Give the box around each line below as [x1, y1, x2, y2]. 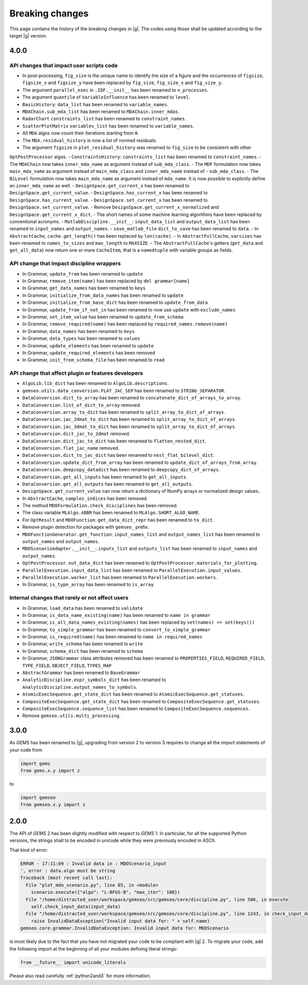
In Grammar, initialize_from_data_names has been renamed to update [22, 292, 184, 298]
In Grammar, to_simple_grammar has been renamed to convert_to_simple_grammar [22, 626, 210, 632]
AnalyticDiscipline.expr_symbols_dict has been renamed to [22, 677, 166, 683]
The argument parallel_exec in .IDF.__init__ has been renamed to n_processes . [22, 87, 209, 93]
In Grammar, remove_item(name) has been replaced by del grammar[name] [22, 278, 190, 284]
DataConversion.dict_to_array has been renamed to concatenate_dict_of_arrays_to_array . [22, 395, 242, 401]
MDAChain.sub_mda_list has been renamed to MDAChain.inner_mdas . [22, 108, 180, 115]
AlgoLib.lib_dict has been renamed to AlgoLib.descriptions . [22, 380, 169, 387]
